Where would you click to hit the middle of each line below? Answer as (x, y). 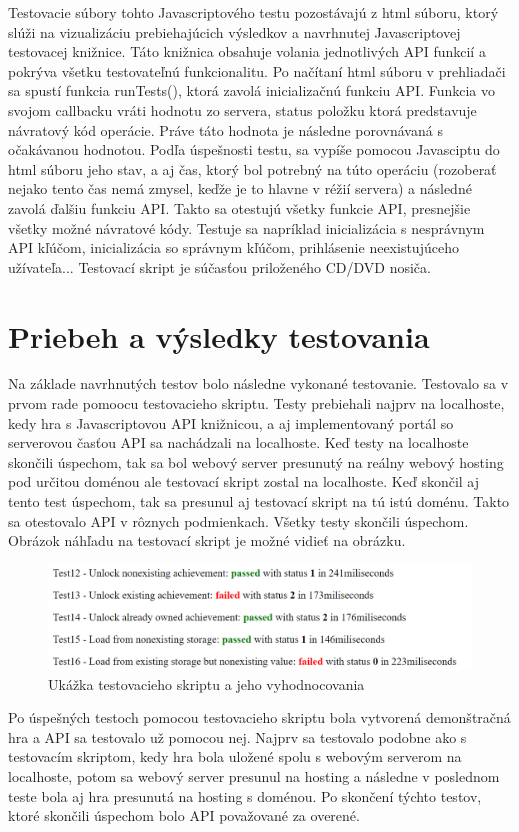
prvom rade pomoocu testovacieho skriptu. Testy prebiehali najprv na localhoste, (256, 403)
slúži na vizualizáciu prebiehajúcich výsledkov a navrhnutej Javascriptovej (234, 31)
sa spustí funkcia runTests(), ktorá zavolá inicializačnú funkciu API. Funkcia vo (252, 90)
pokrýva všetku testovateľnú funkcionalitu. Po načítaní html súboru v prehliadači (257, 70)
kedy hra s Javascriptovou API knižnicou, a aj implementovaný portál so (231, 422)
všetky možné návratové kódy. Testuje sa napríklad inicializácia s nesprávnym (246, 227)
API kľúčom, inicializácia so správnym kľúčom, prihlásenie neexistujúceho (233, 247)
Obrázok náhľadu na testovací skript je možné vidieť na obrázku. (207, 540)
